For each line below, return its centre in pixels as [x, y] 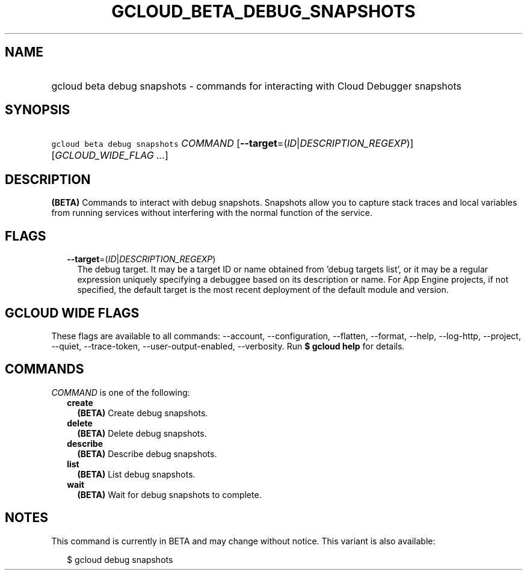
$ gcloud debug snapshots [120, 559]
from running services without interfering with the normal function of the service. [212, 213]
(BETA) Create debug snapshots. [143, 413]
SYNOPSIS [38, 110]
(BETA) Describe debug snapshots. [147, 454]
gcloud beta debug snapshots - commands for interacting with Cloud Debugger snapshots [256, 86]
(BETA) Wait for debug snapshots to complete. [169, 494]
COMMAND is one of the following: [121, 392]
